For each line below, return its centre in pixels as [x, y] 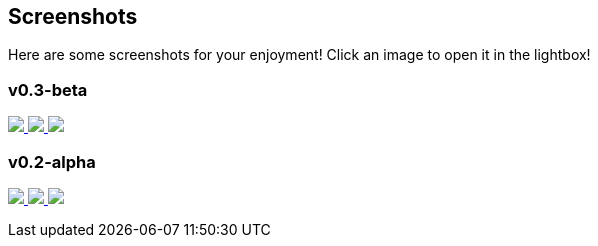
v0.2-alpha [52, 161]
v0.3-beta [48, 89]
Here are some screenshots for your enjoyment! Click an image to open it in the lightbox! [299, 55]
